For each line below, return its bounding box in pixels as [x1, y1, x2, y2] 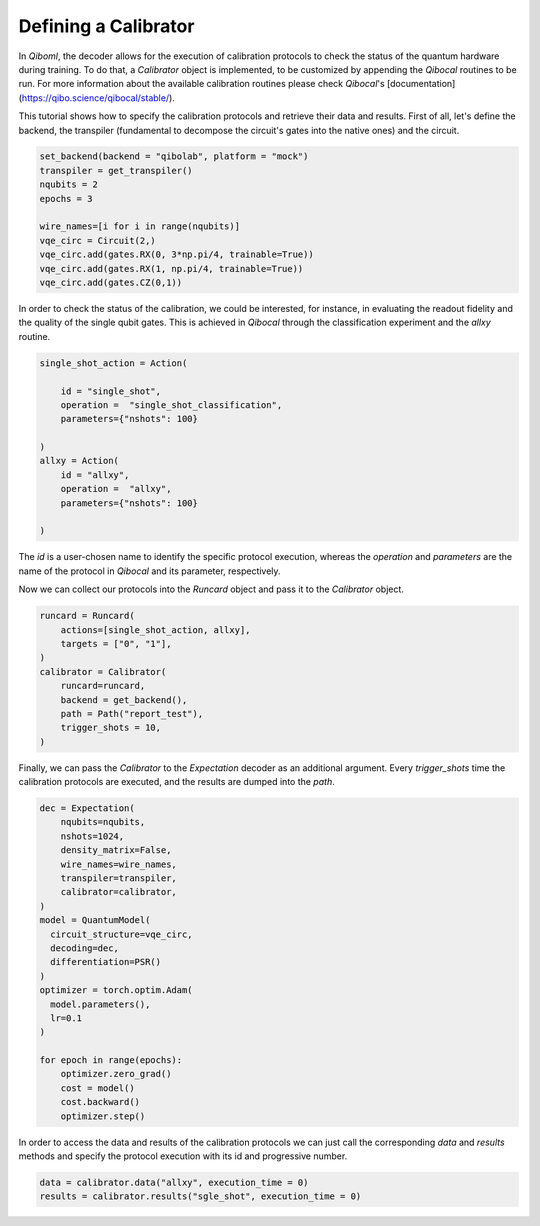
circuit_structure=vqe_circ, [50, 928, 194, 940]
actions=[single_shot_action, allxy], [60, 624, 251, 635]
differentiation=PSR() [50, 956, 162, 968]
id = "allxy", [60, 469, 130, 480]
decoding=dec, [50, 942, 120, 954]
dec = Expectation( [39, 803, 135, 814]
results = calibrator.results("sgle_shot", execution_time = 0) [39, 1191, 362, 1202]
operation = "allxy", [60, 483, 172, 495]
